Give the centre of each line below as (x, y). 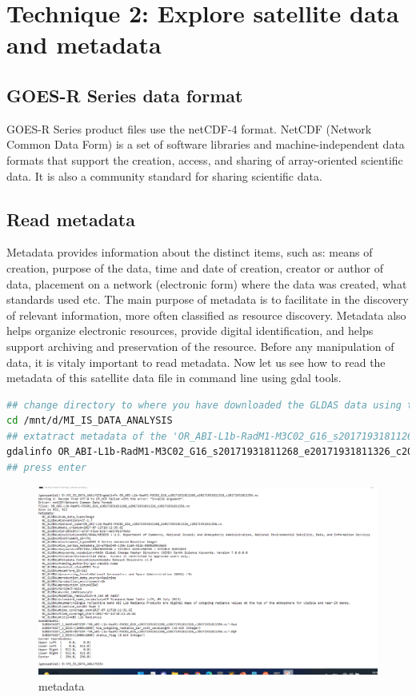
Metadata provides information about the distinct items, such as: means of (190, 252)
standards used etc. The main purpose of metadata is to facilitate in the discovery (208, 299)
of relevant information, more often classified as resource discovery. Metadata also (206, 315)
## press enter (47, 468)
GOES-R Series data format (125, 95)
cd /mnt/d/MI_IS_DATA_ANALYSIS (90, 421)
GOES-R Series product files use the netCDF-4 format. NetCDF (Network (189, 128)
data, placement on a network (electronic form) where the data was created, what (207, 283)
